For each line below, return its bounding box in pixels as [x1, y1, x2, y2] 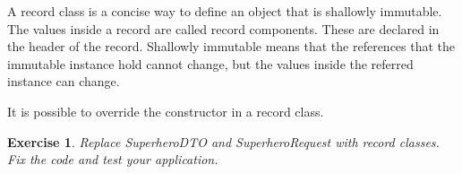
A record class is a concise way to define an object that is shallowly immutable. [7, 2, 442, 20]
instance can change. [7, 72, 120, 91]
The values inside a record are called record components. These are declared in [7, 19, 440, 38]
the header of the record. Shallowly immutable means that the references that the [7, 37, 456, 56]
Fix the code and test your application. [7, 150, 218, 169]
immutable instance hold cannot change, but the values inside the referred [7, 54, 414, 73]
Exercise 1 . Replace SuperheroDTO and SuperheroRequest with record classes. [7, 132, 440, 151]
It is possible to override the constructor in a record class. [7, 101, 324, 120]
